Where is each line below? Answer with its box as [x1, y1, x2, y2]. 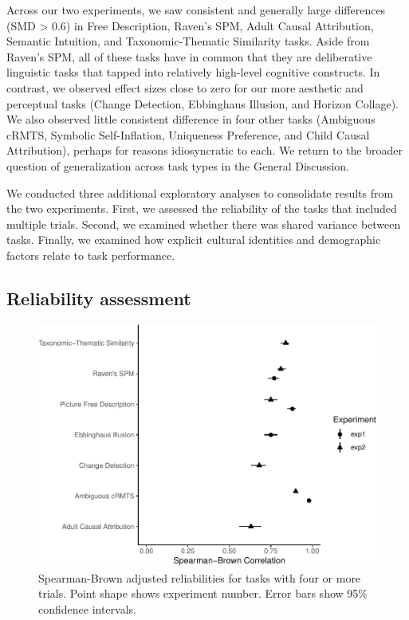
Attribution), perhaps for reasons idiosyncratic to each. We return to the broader [6, 142, 403, 159]
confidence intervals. [38, 600, 137, 617]
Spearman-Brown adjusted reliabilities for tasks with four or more [38, 569, 361, 586]
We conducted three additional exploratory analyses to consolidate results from [6, 184, 394, 201]
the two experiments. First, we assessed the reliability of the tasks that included [6, 200, 397, 217]
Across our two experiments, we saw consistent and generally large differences [6, 2, 386, 18]
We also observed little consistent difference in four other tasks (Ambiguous [6, 111, 376, 128]
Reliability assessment [6, 285, 191, 310]
